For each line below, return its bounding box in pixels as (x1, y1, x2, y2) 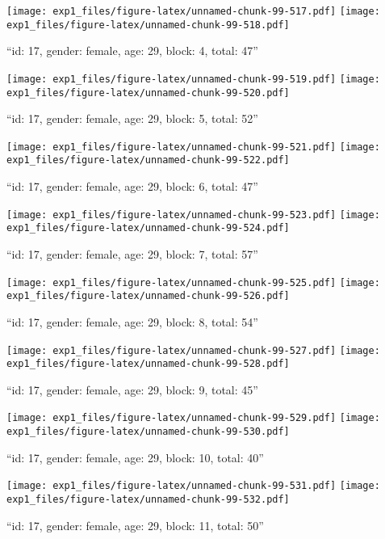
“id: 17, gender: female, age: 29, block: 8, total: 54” (6, 313, 258, 330)
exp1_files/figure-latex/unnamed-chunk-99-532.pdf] (6, 494, 290, 505)
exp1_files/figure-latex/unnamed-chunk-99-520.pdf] (6, 86, 290, 99)
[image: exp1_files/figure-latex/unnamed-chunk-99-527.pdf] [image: (6, 344, 380, 356)
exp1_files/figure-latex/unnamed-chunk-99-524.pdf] (6, 222, 290, 234)
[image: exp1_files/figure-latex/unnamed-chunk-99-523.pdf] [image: (6, 208, 380, 221)
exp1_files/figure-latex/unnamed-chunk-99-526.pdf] (6, 290, 290, 302)
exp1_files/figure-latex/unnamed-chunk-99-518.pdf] (6, 19, 290, 31)
